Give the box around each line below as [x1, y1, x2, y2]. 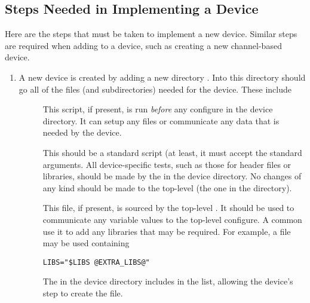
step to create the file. [42, 286, 123, 299]
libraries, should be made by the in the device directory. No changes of [42, 170, 302, 182]
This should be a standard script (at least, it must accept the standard [42, 146, 302, 158]
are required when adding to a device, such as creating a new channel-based [5, 39, 282, 51]
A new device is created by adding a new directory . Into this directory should [19, 71, 306, 83]
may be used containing [42, 237, 130, 249]
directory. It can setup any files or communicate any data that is [42, 114, 280, 127]
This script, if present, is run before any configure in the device [42, 103, 273, 115]
